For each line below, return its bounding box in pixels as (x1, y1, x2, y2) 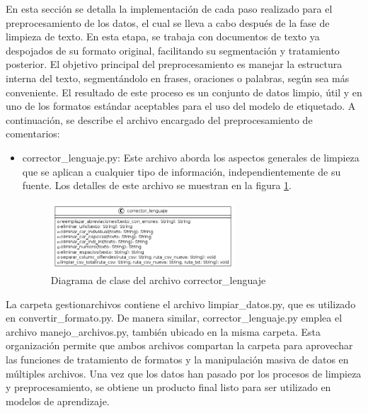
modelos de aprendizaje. (6, 393, 110, 408)
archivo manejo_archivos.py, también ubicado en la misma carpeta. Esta (6, 324, 321, 339)
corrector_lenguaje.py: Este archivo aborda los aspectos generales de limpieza (22, 149, 360, 164)
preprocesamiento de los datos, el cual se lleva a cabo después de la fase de (6, 15, 330, 30)
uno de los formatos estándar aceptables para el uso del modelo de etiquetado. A (6, 98, 356, 113)
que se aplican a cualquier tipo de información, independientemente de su (22, 164, 341, 179)
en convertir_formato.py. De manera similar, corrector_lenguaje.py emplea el (6, 310, 343, 325)
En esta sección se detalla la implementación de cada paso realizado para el (6, 1, 333, 16)
